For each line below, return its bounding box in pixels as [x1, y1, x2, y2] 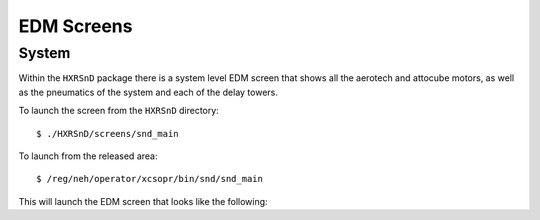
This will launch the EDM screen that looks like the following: [18, 195, 269, 207]
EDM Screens [18, 15, 133, 37]
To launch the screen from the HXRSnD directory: [18, 105, 219, 117]
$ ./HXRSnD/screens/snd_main [36, 128, 179, 139]
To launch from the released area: [18, 150, 158, 162]
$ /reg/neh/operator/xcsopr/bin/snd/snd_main [36, 173, 264, 185]
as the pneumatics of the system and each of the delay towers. [18, 86, 279, 98]
